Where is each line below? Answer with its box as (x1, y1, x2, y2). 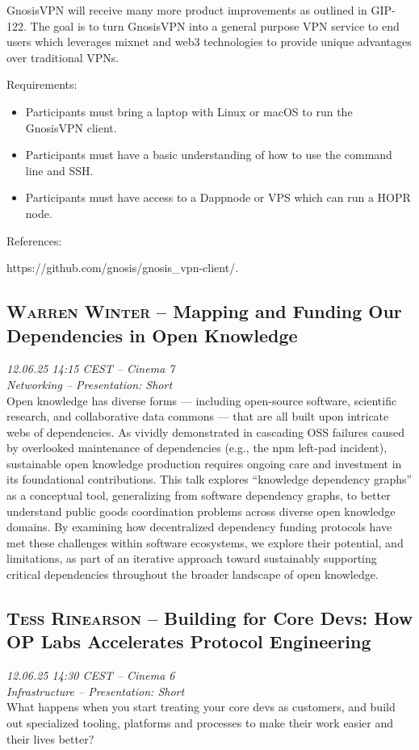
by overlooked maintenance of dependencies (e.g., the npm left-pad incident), (6, 439, 388, 456)
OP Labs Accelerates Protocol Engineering (6, 629, 371, 654)
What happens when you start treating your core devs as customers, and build (6, 698, 396, 715)
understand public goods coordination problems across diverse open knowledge (6, 502, 396, 519)
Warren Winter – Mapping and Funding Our (6, 299, 402, 324)
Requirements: (6, 76, 78, 93)
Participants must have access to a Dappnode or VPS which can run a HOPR (25, 189, 411, 206)
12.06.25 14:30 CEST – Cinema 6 (6, 667, 175, 684)
